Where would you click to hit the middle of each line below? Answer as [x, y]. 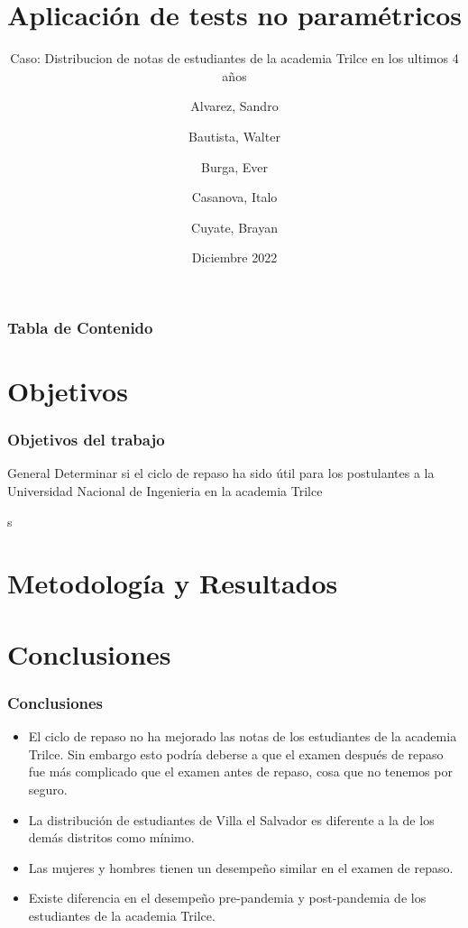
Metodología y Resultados [173, 583]
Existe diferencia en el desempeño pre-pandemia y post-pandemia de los [227, 898]
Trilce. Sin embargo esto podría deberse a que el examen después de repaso [236, 753]
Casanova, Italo [234, 197]
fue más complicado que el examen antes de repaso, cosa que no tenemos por [240, 772]
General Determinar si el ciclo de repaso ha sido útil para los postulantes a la [221, 473]
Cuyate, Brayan [234, 227]
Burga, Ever [234, 166]
